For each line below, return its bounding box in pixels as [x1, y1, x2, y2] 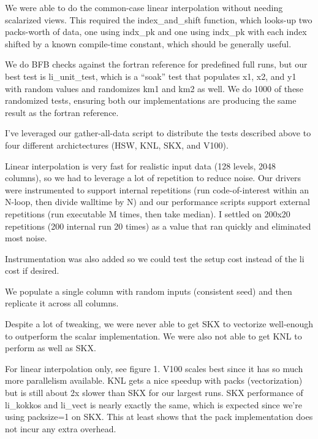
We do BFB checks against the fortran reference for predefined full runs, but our [5, 58, 308, 71]
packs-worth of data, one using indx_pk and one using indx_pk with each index [5, 25, 307, 38]
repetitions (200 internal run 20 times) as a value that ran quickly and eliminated [5, 219, 311, 232]
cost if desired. [5, 264, 59, 277]
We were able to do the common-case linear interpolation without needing [5, 1, 283, 14]
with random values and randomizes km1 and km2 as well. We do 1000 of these [5, 82, 303, 95]
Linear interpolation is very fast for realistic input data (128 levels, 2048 [5, 159, 276, 172]
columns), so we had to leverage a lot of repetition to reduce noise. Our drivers [5, 171, 301, 184]
